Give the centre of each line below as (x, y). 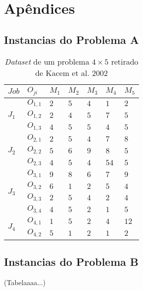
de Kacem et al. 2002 (71, 73)
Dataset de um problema (47, 61)
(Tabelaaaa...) (25, 282)
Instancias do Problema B (71, 262)
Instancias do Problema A (71, 39)
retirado (125, 61)
